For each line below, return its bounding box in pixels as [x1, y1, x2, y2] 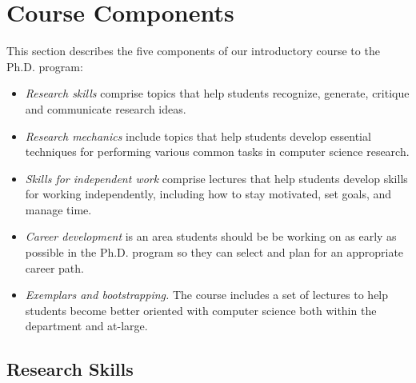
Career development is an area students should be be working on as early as [25, 228, 397, 245]
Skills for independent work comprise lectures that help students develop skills [25, 170, 408, 186]
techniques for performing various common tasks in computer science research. [25, 143, 410, 160]
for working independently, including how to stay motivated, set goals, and [25, 186, 392, 202]
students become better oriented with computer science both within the [25, 301, 377, 318]
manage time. [25, 201, 92, 217]
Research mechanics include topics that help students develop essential [25, 127, 371, 144]
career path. [25, 259, 84, 276]
